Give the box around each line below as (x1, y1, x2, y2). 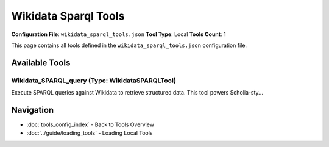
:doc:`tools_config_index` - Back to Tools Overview (26, 121, 155, 128)
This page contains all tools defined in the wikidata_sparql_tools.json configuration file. (11, 41, 247, 49)
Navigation (11, 104, 54, 115)
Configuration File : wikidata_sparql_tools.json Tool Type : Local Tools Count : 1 (11, 30, 226, 38)
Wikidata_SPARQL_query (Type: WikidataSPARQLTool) (11, 76, 177, 85)
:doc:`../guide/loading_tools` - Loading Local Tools (26, 129, 153, 137)
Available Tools (11, 57, 71, 68)
